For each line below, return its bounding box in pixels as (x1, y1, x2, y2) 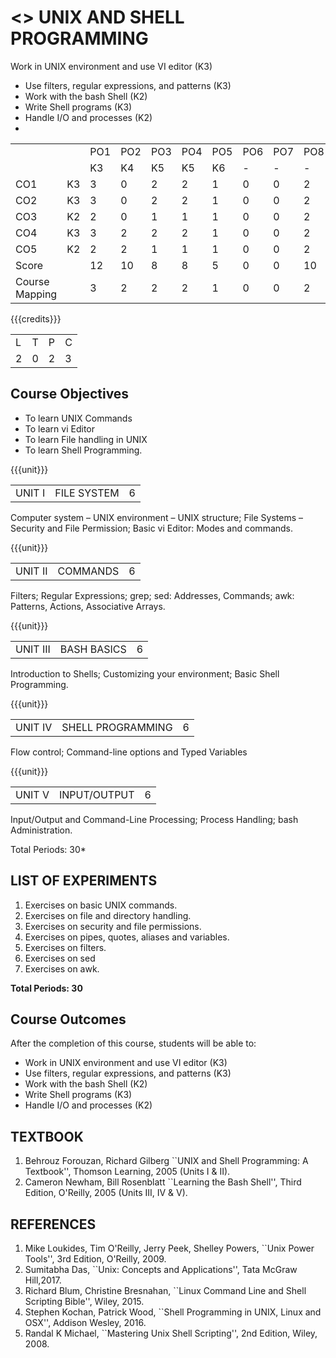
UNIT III (15, 642, 51, 656)
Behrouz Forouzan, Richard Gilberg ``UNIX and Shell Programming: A (24, 1155, 309, 1167)
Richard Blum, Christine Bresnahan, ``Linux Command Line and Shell (24, 1285, 307, 1296)
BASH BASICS (59, 642, 127, 656)
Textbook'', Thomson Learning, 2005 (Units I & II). (24, 1166, 231, 1178)
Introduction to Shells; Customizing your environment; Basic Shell (10, 667, 280, 680)
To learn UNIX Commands (24, 412, 133, 424)
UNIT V (15, 787, 50, 801)
